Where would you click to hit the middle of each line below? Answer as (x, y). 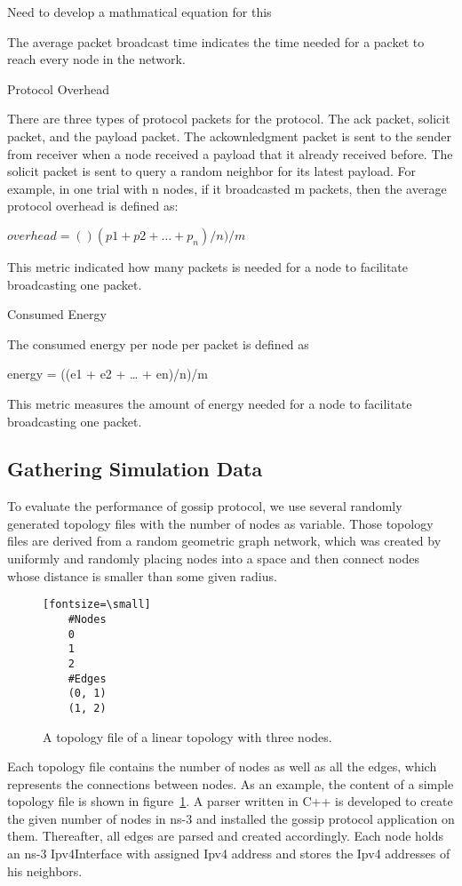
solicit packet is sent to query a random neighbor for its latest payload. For (212, 171)
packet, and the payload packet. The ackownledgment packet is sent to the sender (229, 136)
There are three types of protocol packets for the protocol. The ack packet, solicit (229, 119)
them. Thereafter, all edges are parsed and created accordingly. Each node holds (226, 836)
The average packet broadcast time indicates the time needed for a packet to (216, 41)
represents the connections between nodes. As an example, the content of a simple (231, 783)
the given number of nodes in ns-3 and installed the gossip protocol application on (231, 818)
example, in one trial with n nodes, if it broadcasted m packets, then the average (227, 188)
